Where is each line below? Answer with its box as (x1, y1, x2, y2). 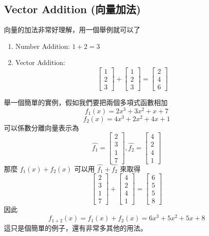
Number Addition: (15, 41, 70, 51)
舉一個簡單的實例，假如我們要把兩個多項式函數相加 (4, 97, 168, 107)
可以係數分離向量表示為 (4, 122, 79, 132)
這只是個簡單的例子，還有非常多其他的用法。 (4, 222, 147, 233)
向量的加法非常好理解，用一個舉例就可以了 (4, 24, 140, 35)
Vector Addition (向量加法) (4, 1, 141, 17)
